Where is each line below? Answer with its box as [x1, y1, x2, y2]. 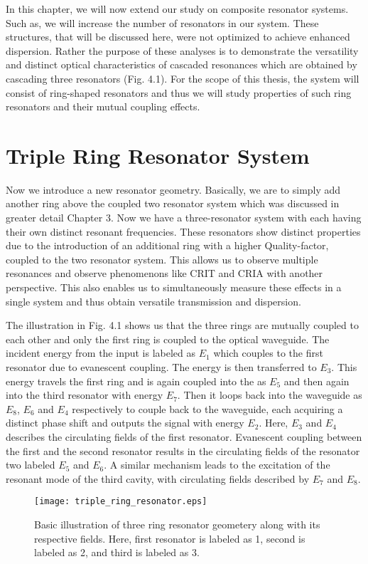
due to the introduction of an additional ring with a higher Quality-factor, [6, 238, 329, 253]
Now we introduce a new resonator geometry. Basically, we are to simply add [6, 182, 341, 197]
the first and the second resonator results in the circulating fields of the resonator [6, 443, 360, 458]
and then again [283, 373, 350, 388]
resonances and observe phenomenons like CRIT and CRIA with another [6, 266, 323, 281]
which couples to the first [213, 345, 323, 360]
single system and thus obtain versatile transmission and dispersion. [6, 293, 301, 308]
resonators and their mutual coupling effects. [6, 99, 200, 114]
